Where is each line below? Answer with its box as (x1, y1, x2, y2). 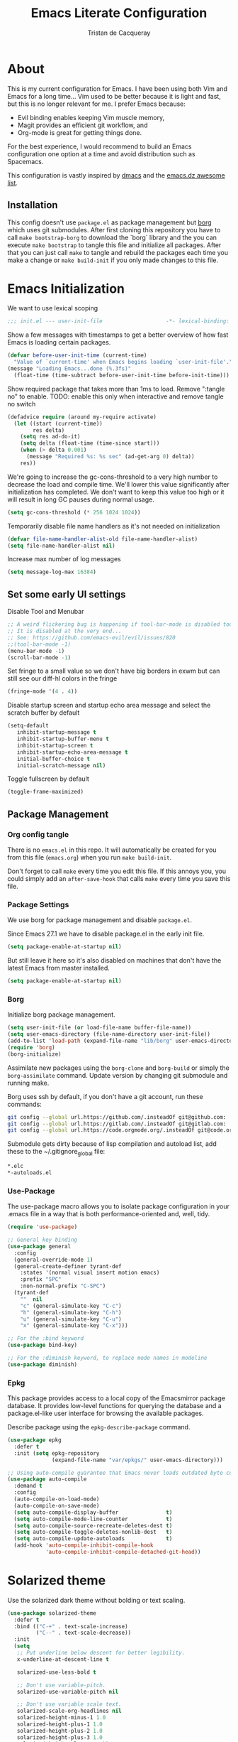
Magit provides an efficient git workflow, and (17, 121, 148, 129)
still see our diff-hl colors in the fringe (7, 674, 118, 683)
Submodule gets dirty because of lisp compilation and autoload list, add (7, 1140, 217, 1148)
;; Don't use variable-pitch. (16, 1682, 106, 1689)
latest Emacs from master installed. (7, 964, 110, 973)
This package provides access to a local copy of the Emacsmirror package (7, 1394, 225, 1402)
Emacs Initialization (7, 281, 125, 296)
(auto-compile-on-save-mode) (13, 1502, 100, 1509)
